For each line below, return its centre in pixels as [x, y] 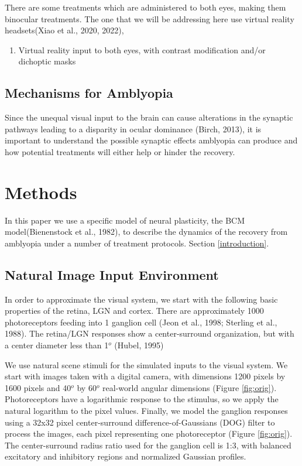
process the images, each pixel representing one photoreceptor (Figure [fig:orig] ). [149, 434]
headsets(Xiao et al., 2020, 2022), [64, 30]
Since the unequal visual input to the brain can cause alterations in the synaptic [149, 117]
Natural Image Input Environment [112, 274]
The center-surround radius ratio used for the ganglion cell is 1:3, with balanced [148, 445]
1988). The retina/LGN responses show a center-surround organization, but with [150, 333]
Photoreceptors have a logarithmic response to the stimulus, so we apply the [142, 399]
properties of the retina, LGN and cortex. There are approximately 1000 [134, 311]
